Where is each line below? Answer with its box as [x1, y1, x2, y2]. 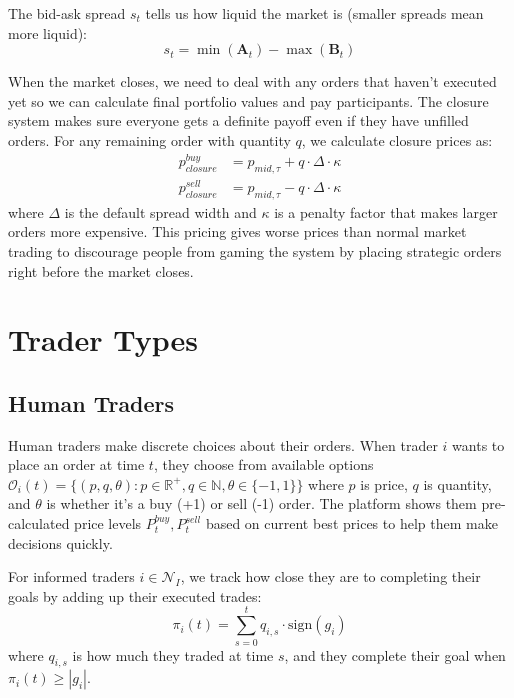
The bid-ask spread [8, 3, 126, 23]
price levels [74, 513, 142, 534]
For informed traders [8, 566, 135, 587]
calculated [8, 513, 70, 534]
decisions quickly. [8, 532, 113, 553]
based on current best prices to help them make [205, 513, 498, 534]
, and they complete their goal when [284, 644, 506, 665]
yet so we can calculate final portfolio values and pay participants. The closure [8, 90, 489, 111]
